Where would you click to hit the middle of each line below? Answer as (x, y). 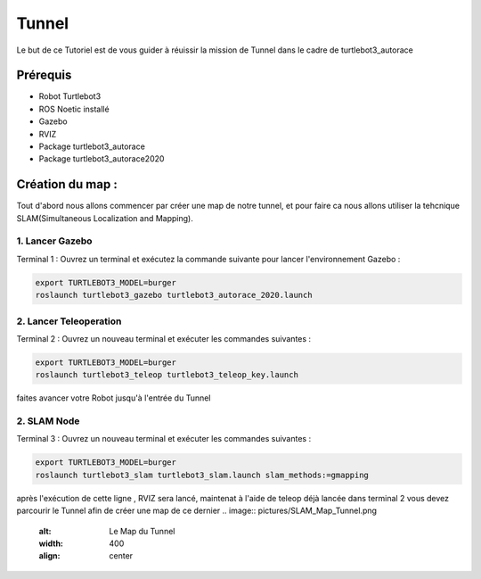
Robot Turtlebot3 (70, 96)
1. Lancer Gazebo (54, 241)
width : (51, 543)
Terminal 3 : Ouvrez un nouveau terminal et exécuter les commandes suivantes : (164, 439)
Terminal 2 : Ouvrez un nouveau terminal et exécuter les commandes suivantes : (164, 338)
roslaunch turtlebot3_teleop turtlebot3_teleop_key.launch (167, 375)
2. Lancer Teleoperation (69, 321)
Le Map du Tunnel (142, 531)
